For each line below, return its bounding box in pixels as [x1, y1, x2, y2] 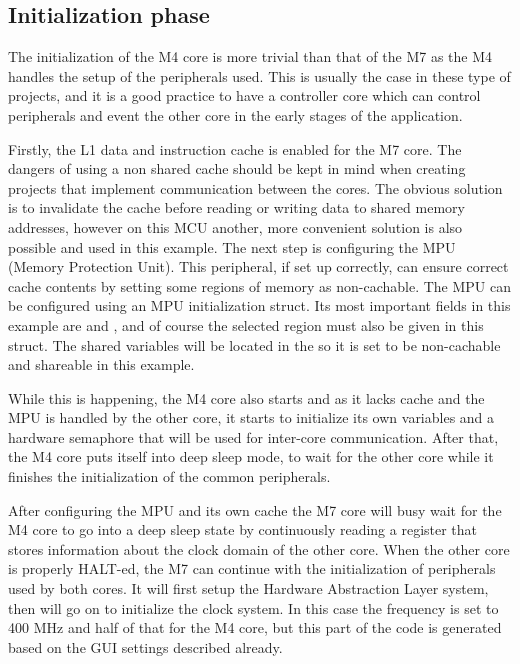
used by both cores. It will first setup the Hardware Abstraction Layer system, [8, 578, 489, 599]
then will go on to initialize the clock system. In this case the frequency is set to [8, 597, 499, 618]
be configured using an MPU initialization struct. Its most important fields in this [8, 295, 511, 316]
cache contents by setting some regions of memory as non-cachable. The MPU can [8, 275, 512, 296]
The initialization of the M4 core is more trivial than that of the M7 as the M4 [8, 46, 493, 67]
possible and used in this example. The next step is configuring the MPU [8, 236, 456, 257]
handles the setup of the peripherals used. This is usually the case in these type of [8, 65, 511, 86]
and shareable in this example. [8, 354, 195, 375]
